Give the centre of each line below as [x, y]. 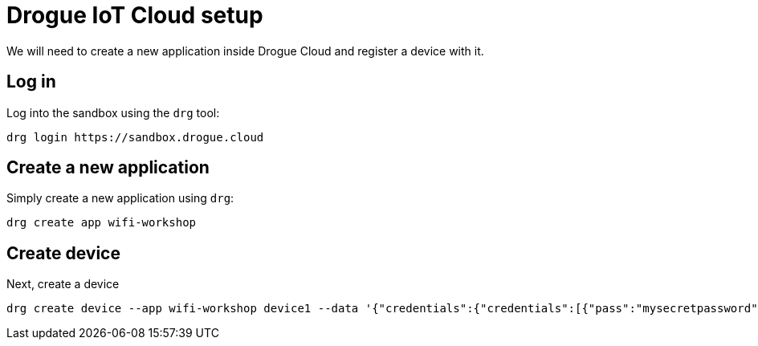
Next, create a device [63, 284]
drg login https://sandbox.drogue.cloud [135, 137]
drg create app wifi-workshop [102, 223]
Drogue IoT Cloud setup [135, 15]
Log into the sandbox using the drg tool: [113, 112]
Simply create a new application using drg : [120, 198]
